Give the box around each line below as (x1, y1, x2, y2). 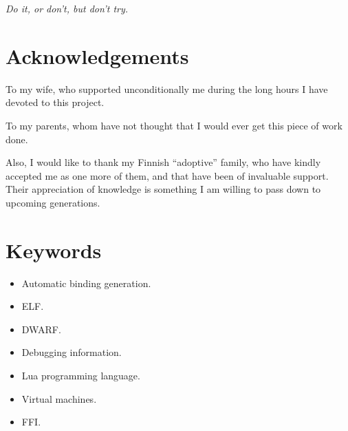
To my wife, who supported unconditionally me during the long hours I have (6, 81, 328, 96)
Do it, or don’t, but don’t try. (6, 1, 129, 15)
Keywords (6, 235, 102, 264)
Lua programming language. (21, 368, 140, 382)
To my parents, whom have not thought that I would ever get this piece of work (6, 118, 342, 132)
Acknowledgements (6, 41, 189, 70)
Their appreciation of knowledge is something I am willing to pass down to (6, 182, 321, 196)
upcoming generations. (6, 195, 100, 209)
